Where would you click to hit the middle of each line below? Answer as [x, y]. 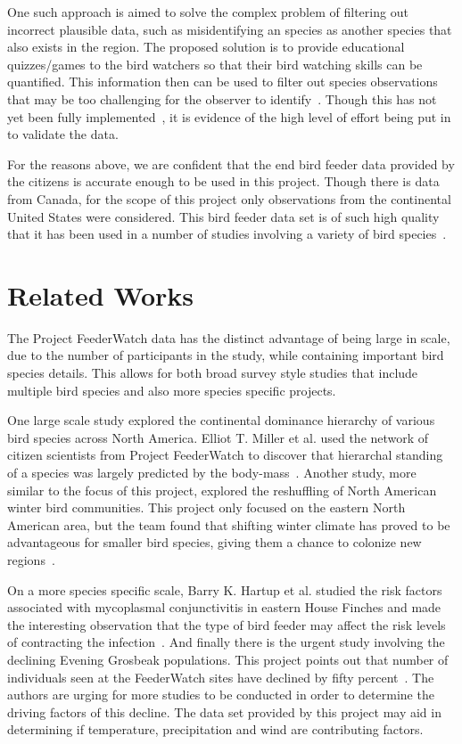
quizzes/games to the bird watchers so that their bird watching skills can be [215, 64]
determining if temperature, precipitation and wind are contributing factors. [215, 729]
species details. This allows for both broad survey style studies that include [213, 373]
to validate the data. [63, 134]
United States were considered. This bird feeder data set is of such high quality [223, 216]
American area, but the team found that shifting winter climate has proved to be [229, 524]
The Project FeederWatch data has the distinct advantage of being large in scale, [229, 337]
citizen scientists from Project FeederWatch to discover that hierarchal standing [225, 455]
